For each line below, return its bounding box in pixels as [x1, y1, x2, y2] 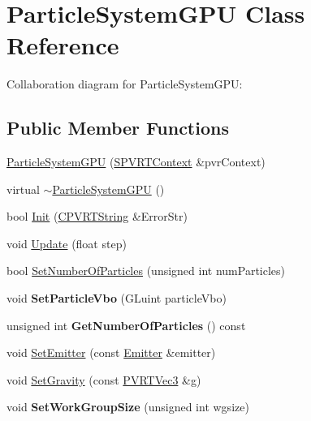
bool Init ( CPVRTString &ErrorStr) [6, 208, 188, 225]
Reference [6, 28, 119, 62]
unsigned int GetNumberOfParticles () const [6, 316, 246, 333]
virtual [6, 180, 40, 197]
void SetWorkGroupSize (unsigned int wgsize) [6, 398, 249, 415]
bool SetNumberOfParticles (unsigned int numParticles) [6, 262, 286, 279]
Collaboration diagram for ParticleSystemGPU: [6, 75, 243, 92]
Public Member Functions [6, 115, 229, 140]
